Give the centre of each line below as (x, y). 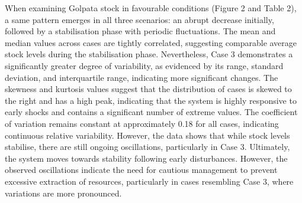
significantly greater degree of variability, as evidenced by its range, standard (144, 65)
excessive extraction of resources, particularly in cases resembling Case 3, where (149, 181)
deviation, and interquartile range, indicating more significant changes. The (142, 77)
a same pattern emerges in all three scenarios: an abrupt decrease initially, (139, 19)
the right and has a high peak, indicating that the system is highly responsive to (151, 100)
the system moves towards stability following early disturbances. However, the (146, 158)
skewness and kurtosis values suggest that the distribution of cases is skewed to (148, 89)
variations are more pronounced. (63, 193)
